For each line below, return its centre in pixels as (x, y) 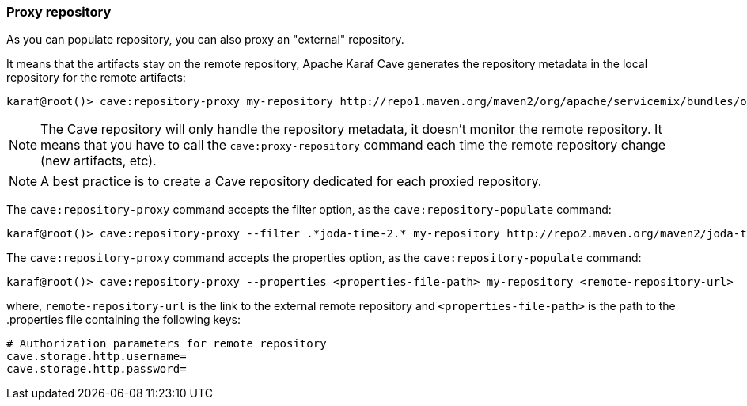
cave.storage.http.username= (97, 357)
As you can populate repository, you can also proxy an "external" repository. (205, 40)
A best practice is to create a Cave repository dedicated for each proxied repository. (291, 182)
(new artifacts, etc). (99, 161)
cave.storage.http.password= (97, 369)
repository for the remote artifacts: (96, 78)
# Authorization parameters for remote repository (167, 344)
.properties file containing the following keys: (124, 320)
